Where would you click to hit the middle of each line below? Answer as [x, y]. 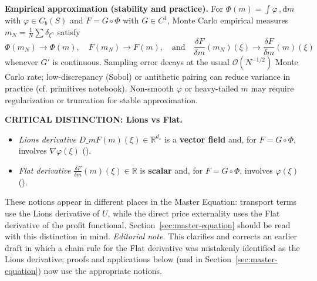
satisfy [69, 31]
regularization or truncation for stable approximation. [101, 99]
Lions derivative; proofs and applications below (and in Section [118, 259]
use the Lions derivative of [52, 213]
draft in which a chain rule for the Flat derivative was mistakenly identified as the [152, 247]
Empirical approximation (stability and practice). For [114, 8]
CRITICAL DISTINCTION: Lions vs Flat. [94, 119]
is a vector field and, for [210, 139]
